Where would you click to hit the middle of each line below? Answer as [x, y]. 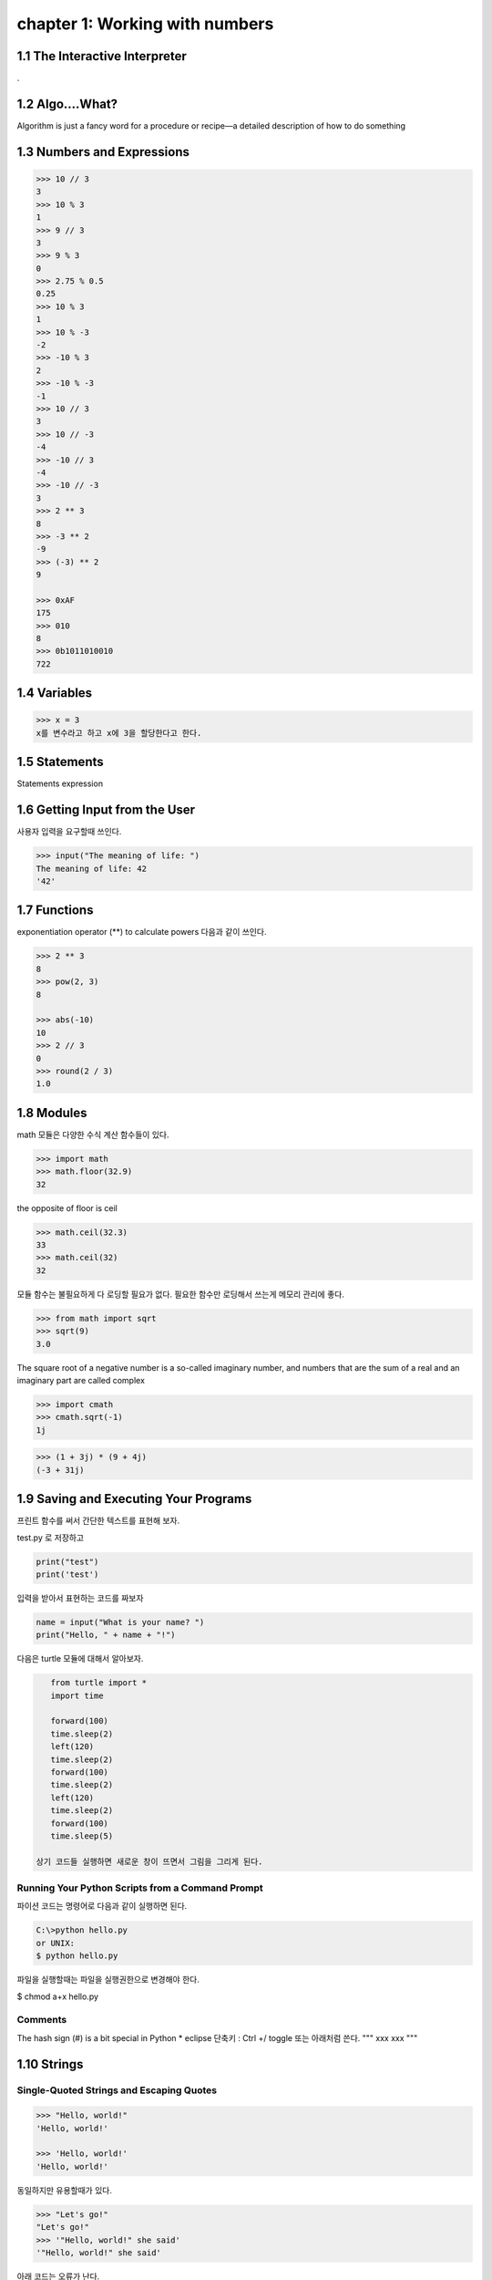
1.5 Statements [60, 762]
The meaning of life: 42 [92, 868]
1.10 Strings [50, 2064]
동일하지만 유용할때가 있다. [65, 2190]
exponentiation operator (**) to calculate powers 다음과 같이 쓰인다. [142, 932]
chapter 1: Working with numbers [145, 24]
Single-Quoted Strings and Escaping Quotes [117, 2090]
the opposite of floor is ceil [67, 1207]
